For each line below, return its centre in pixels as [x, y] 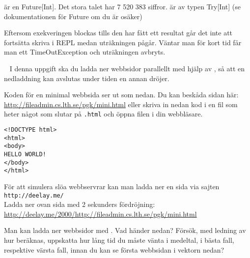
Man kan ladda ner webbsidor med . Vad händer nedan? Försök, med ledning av [125, 230]
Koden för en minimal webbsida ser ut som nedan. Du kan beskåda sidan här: [121, 95]
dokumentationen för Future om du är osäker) [73, 16]
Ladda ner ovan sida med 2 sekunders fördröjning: [80, 204]
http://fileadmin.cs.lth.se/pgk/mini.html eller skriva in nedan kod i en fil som [121, 104]
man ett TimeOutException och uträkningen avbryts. [85, 52]
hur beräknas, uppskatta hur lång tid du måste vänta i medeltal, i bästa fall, [119, 240]
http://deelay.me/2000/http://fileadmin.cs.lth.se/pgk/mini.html [100, 214]
